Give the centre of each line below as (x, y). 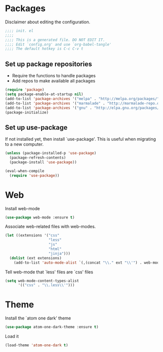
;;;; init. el (19, 31)
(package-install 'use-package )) (43, 162)
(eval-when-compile (25, 171)
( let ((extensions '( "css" (32, 235)
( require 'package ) (25, 90)
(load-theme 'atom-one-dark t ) (37, 345)
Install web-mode (23, 208)
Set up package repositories (49, 64)
